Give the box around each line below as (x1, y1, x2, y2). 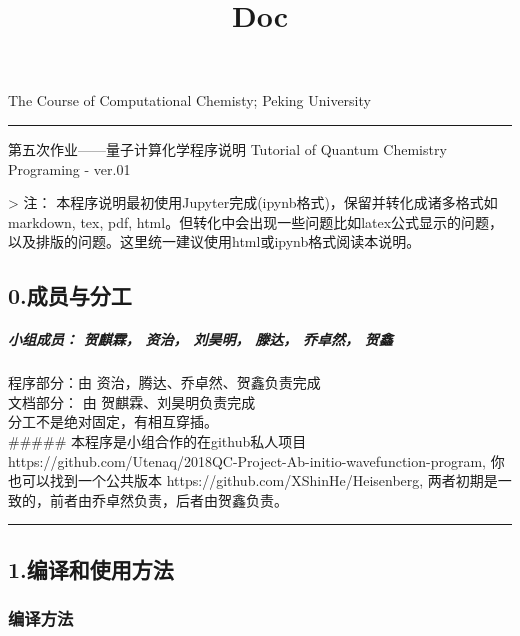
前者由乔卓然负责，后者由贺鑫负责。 (49, 489, 288, 510)
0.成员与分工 (8, 280, 132, 311)
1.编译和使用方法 (8, 553, 174, 584)
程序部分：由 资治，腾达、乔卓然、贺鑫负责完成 (8, 372, 321, 393)
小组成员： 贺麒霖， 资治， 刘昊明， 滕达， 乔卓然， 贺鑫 (8, 329, 393, 350)
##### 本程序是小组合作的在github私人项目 (8, 431, 307, 452)
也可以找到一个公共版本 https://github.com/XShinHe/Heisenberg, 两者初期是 (8, 470, 498, 491)
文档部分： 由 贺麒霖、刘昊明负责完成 (8, 391, 256, 412)
